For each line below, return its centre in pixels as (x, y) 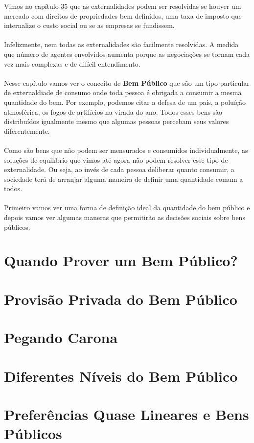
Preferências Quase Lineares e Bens (127, 414)
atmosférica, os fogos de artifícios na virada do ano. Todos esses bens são (113, 111)
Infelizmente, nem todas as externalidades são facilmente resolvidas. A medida (121, 44)
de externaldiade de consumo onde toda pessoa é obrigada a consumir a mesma (123, 92)
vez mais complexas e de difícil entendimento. (72, 63)
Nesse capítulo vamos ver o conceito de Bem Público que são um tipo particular (127, 83)
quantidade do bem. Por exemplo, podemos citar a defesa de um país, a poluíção (125, 102)
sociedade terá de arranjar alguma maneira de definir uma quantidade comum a (124, 179)
